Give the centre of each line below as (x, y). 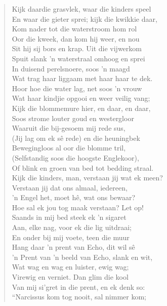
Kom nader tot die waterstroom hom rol (74, 29)
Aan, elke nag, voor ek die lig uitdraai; (72, 227)
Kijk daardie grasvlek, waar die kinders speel (81, 9)
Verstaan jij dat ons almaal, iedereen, (70, 187)
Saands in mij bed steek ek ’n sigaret (69, 217)
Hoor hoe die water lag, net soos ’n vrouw (77, 88)
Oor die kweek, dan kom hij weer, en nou (76, 38)
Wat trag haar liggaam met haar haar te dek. (82, 78)
